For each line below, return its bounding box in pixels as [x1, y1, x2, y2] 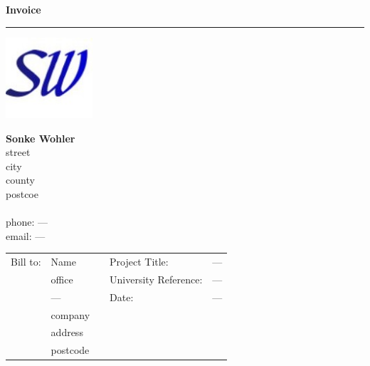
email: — [6, 228, 46, 243]
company [51, 307, 90, 322]
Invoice [6, 2, 41, 16]
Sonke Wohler [6, 130, 75, 145]
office [51, 271, 73, 286]
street [6, 145, 31, 160]
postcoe [6, 186, 38, 201]
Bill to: [11, 254, 41, 269]
